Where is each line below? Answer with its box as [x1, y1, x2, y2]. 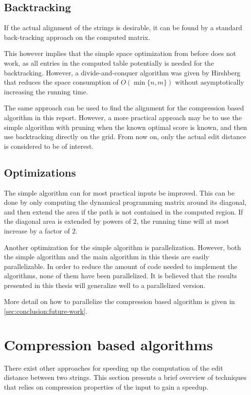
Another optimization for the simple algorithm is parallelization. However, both [4, 242, 241, 252]
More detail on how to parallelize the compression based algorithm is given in [4, 296, 235, 306]
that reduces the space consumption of [4, 77, 119, 87]
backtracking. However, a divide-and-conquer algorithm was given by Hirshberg [4, 67, 241, 77]
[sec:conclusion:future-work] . [4, 306, 88, 316]
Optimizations [4, 164, 76, 180]
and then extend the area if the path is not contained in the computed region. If [4, 206, 243, 216]
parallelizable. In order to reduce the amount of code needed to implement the [4, 261, 237, 271]
